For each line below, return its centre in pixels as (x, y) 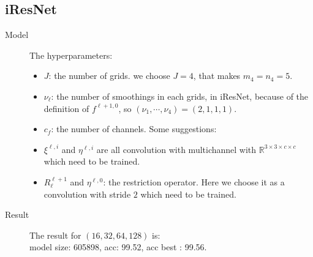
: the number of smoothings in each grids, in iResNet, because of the (180, 96)
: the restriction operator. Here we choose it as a (194, 181)
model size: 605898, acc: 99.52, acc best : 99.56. (118, 247)
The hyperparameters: (71, 55)
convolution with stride (87, 194)
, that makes (217, 76)
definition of (66, 108)
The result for (55, 235)
